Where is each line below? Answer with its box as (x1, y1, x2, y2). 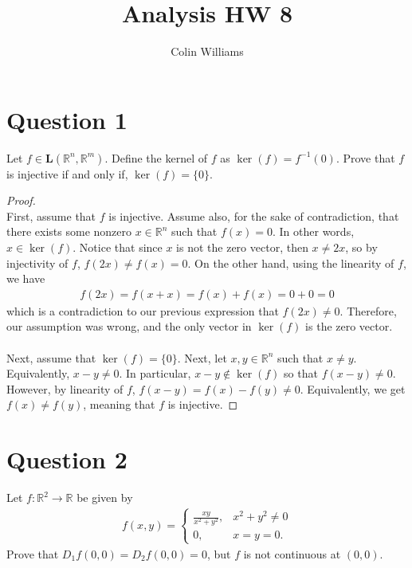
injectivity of (6, 254, 69, 271)
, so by (345, 239, 378, 256)
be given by (77, 489, 133, 506)
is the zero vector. (305, 318, 393, 335)
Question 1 (6, 103, 128, 135)
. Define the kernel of (104, 149, 207, 166)
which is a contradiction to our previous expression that (6, 302, 279, 319)
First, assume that (6, 207, 96, 224)
